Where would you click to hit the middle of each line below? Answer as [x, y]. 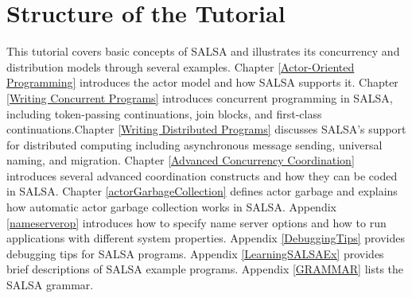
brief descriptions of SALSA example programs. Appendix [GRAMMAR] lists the [205, 269]
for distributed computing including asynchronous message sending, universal [194, 144]
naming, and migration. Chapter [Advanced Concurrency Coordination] [181, 160]
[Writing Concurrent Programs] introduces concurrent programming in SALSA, [200, 97]
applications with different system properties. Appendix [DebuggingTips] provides [206, 238]
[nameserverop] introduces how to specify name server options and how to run [196, 222]
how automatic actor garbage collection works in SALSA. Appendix [171, 207]
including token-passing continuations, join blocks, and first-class [164, 113]
